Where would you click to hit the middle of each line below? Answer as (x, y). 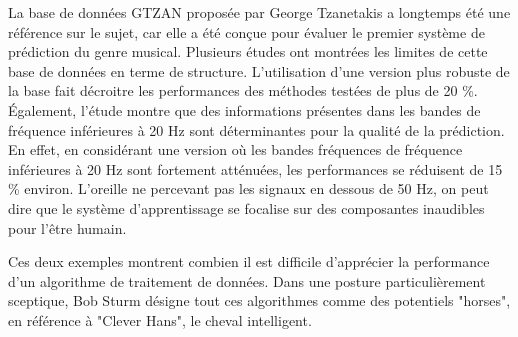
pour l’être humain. (67, 227)
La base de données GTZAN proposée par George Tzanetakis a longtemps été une (259, 12)
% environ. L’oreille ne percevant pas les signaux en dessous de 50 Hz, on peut (248, 188)
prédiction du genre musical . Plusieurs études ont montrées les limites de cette (248, 51)
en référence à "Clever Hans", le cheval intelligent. (160, 319)
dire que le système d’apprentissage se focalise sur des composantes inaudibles (246, 207)
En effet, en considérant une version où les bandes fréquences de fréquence (235, 149)
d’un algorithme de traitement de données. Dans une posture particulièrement (247, 280)
